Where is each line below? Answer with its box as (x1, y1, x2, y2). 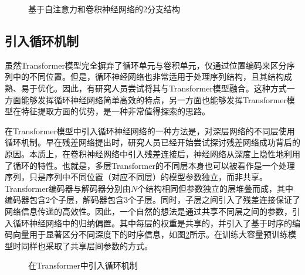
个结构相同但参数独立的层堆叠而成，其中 (137, 182, 294, 194)
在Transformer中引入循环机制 (28, 259, 138, 271)
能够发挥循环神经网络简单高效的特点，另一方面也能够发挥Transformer (21, 93, 287, 106)
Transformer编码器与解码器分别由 (5, 182, 131, 194)
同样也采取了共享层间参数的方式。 (21, 239, 152, 252)
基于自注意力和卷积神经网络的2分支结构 (28, 3, 180, 15)
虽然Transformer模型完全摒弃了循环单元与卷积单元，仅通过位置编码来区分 (5, 59, 287, 71)
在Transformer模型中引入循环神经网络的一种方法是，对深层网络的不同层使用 (5, 124, 295, 137)
